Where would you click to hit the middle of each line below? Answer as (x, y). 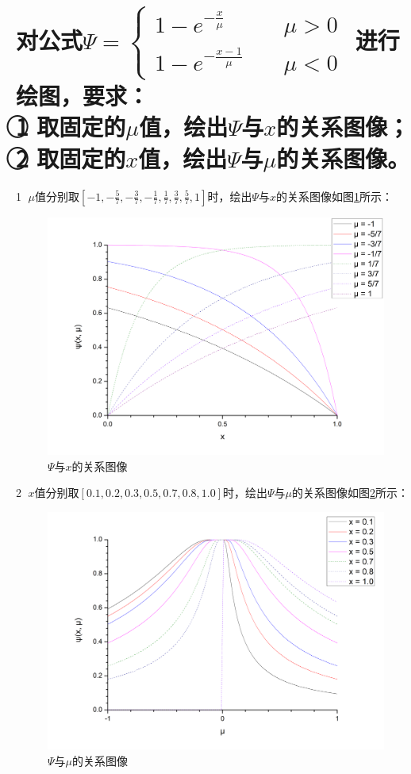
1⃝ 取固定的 (71, 127)
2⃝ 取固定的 (71, 158)
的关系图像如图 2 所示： (351, 493)
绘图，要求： (83, 96)
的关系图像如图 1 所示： (334, 196)
